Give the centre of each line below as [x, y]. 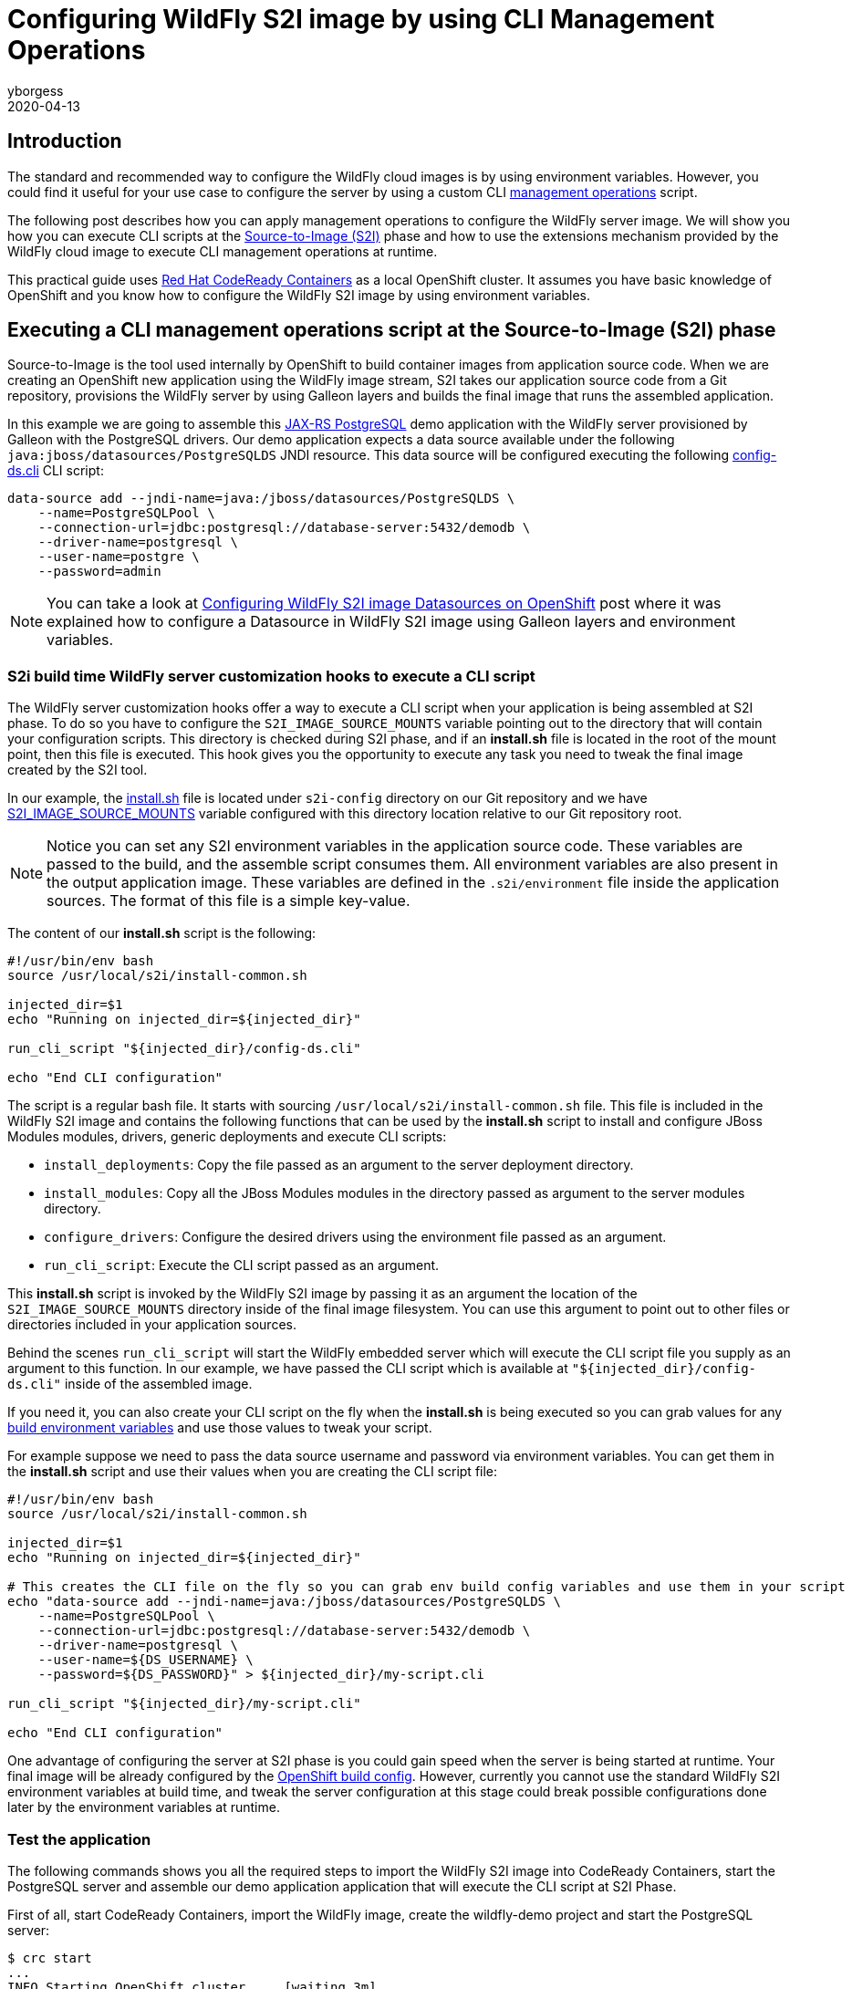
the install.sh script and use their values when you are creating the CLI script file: [253, 1472]
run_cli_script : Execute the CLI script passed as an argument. [242, 1265]
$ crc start [50, 1958]
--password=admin [99, 572]
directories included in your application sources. [152, 1325]
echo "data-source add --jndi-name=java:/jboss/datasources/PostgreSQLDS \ [284, 1602]
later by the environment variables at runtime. [144, 1807]
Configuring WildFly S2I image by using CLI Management [361, 19]
